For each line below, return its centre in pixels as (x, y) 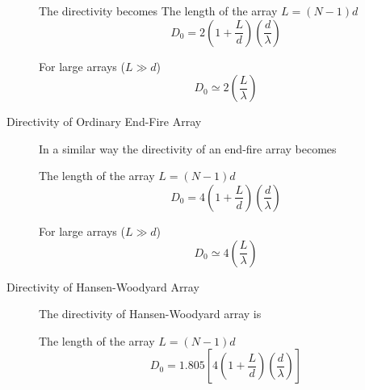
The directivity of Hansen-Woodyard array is (150, 314)
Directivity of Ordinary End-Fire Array (104, 122)
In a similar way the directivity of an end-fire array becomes (188, 148)
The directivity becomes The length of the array (158, 10)
